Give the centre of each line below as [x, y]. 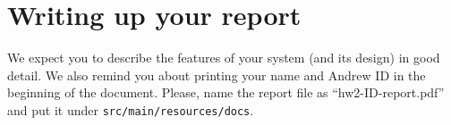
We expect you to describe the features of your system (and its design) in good [224, 58]
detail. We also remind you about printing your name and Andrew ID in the [217, 75]
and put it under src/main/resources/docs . [131, 109]
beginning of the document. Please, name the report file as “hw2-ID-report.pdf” [226, 92]
